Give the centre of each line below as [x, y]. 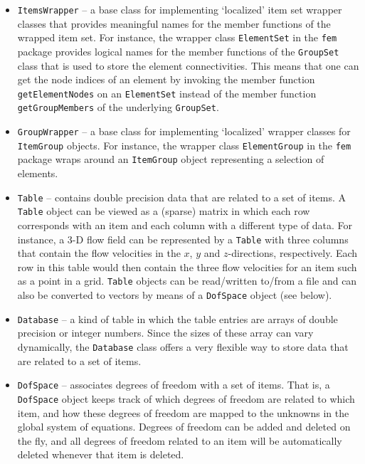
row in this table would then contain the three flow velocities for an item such [187, 267]
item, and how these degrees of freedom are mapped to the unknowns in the [183, 412]
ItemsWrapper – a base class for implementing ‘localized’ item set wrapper [180, 9]
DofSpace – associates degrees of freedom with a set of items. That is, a [174, 385]
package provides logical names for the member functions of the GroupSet [178, 51]
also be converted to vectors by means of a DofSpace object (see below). [175, 295]
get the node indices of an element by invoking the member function [166, 79]
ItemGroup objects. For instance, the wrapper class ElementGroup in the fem [184, 145]
